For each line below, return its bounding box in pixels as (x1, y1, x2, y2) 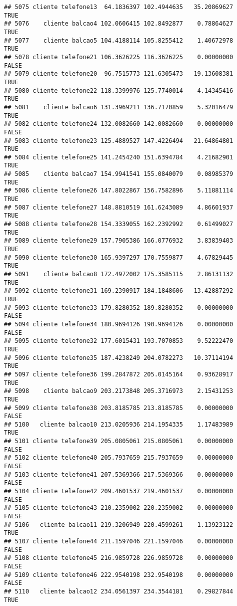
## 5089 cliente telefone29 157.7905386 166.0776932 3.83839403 (4, 237, 233, 245)
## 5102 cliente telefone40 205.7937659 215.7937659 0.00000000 (4, 454, 233, 462)
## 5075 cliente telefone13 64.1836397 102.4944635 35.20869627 (4, 4, 233, 11)
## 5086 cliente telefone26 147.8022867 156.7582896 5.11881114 (4, 187, 233, 194)
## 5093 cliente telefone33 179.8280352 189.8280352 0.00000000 (4, 304, 233, 311)
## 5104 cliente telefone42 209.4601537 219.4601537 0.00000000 (4, 488, 233, 495)
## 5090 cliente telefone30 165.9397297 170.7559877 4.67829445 (4, 254, 233, 261)
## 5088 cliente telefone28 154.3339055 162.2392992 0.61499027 (4, 221, 233, 228)
